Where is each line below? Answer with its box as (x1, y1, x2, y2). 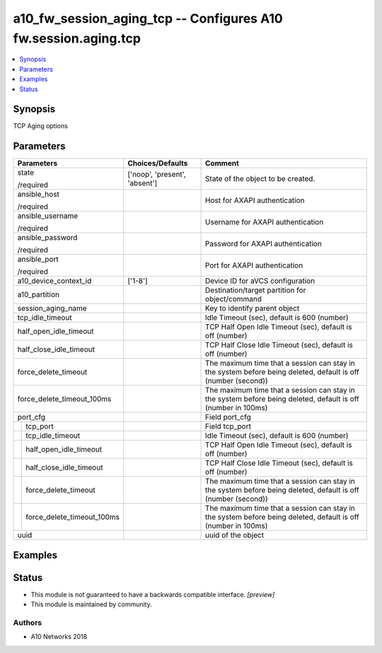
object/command (205, 294, 262, 304)
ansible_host (17, 190, 60, 200)
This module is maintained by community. (30, 600, 152, 608)
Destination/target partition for (205, 285, 306, 295)
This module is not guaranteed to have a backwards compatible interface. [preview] (30, 590, 275, 599)
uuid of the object (205, 531, 265, 541)
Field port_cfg (205, 412, 251, 422)
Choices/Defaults (127, 158, 188, 168)
